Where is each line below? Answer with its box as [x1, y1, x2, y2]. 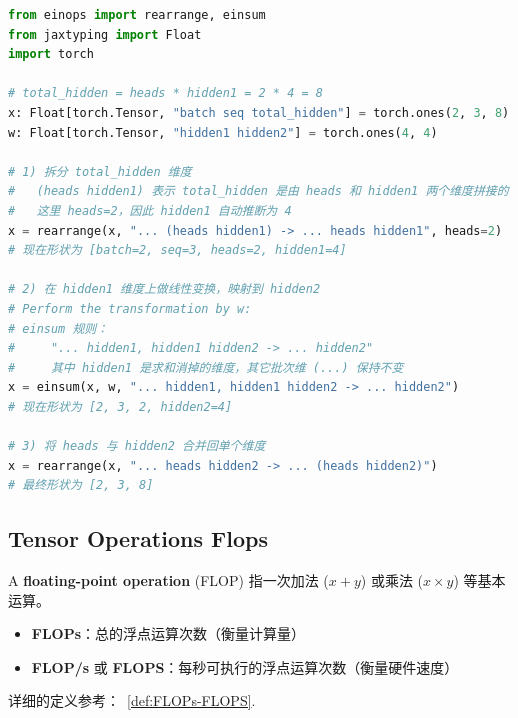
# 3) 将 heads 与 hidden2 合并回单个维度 [8, 439, 266, 454]
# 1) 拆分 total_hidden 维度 [8, 164, 192, 179]
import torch [8, 47, 94, 62]
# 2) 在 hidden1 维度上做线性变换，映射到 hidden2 [8, 282, 321, 297]
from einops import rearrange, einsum [8, 8, 266, 22]
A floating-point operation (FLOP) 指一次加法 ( [8, 570, 329, 591]
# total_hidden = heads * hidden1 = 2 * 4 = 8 [8, 86, 323, 101]
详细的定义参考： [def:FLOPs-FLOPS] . [8, 690, 256, 711]
